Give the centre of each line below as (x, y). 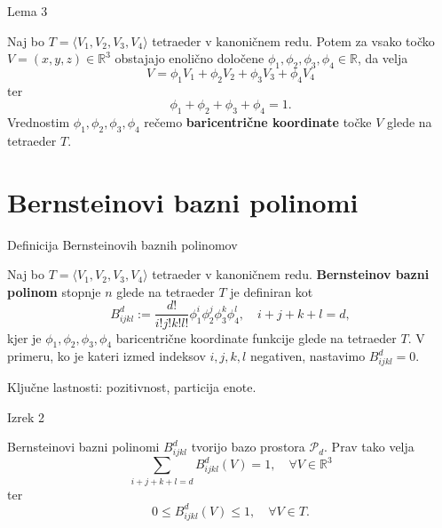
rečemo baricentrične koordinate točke (258, 122)
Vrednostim (39, 122)
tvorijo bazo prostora (248, 447)
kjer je (24, 337)
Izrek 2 (26, 416)
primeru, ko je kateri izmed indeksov (107, 356)
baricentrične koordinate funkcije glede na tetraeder (256, 337)
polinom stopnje (54, 291)
